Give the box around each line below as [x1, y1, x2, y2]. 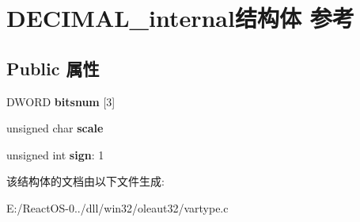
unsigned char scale [6, 120, 104, 136]
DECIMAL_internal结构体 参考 [6, 2, 354, 34]
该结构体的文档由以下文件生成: [6, 173, 165, 189]
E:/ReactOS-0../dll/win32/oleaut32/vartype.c [6, 199, 229, 216]
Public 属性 [6, 55, 100, 80]
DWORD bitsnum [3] [6, 93, 116, 109]
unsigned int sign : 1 [6, 146, 104, 163]
